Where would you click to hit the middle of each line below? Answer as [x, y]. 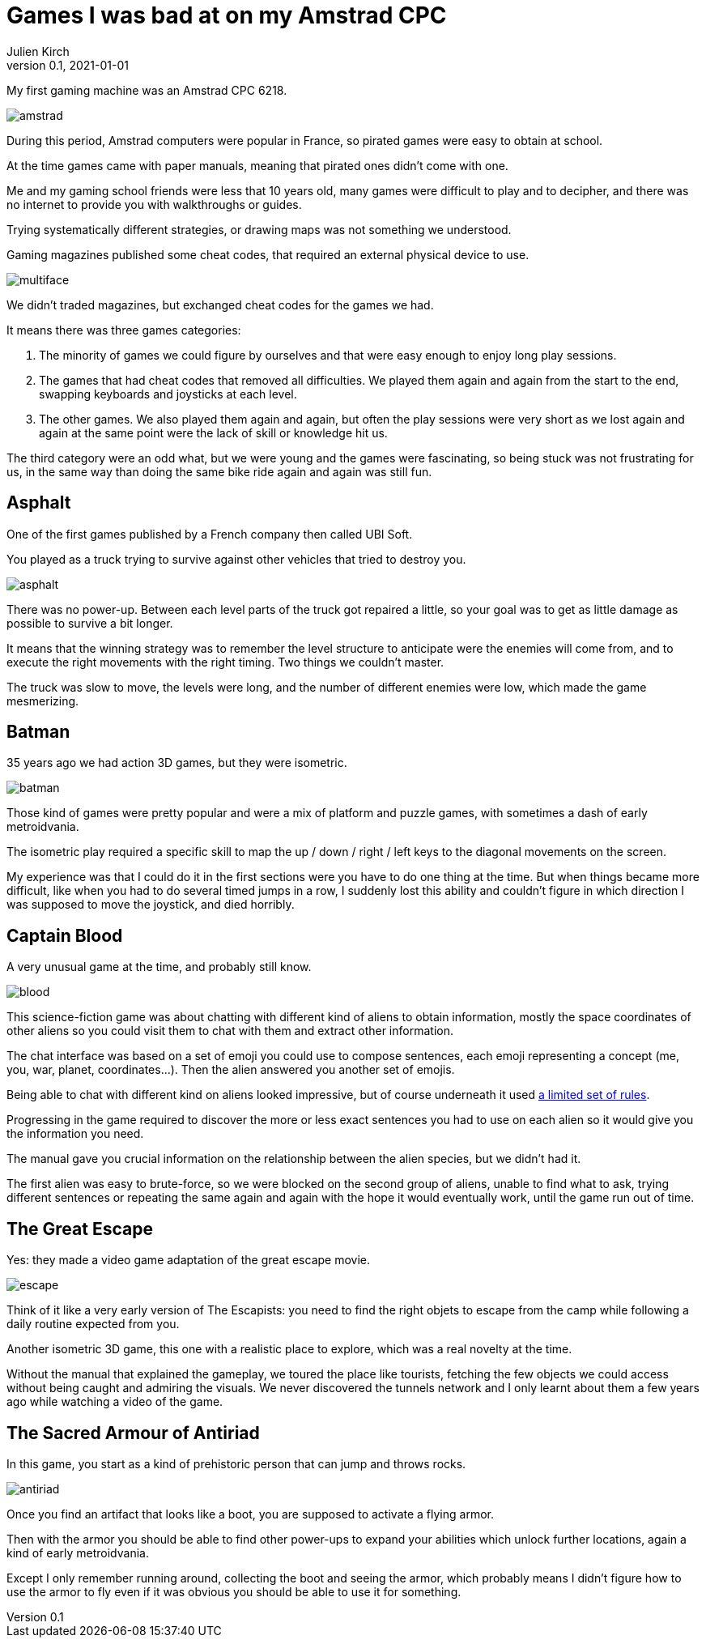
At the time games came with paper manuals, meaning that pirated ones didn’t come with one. [257, 165]
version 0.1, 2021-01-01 [68, 65]
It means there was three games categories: [124, 330]
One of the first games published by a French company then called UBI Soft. [210, 534]
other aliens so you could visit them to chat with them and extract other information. [230, 1031]
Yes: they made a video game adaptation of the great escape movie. [189, 1260]
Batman [38, 732]
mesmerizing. [43, 701]
